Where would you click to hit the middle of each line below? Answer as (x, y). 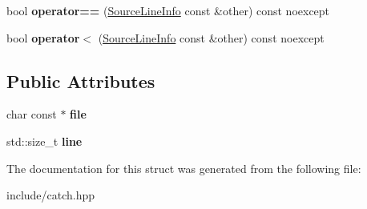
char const (32, 114)
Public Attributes (81, 80)
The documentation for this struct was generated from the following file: (184, 168)
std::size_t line (44, 141)
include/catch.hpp (51, 195)
